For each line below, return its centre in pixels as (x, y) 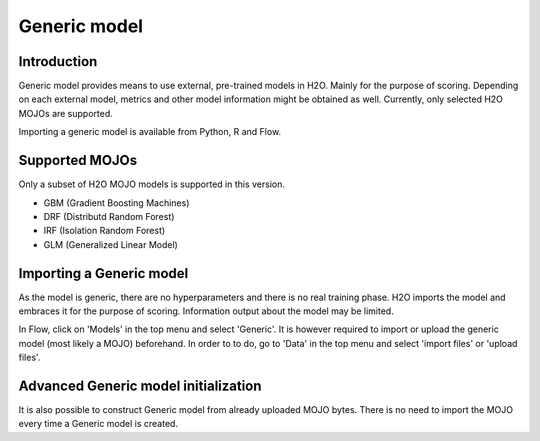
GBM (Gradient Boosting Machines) (116, 202)
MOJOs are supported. (66, 113)
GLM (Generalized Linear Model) (111, 244)
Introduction (58, 61)
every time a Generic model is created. (98, 424)
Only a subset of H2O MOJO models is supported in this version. (151, 184)
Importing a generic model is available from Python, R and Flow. (150, 132)
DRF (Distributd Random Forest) (109, 216)
